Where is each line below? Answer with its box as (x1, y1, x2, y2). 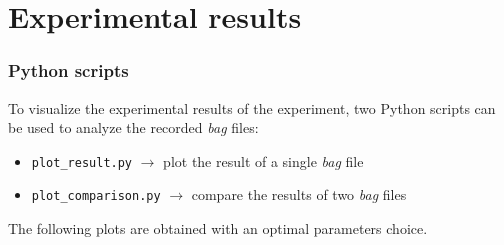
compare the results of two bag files (191, 184, 407, 205)
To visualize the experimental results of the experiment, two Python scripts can (8, 97, 496, 118)
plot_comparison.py (31, 189, 161, 204)
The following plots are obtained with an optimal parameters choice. (8, 218, 428, 239)
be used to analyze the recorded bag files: (8, 117, 259, 138)
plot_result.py (31, 155, 133, 170)
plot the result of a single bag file (163, 150, 364, 171)
